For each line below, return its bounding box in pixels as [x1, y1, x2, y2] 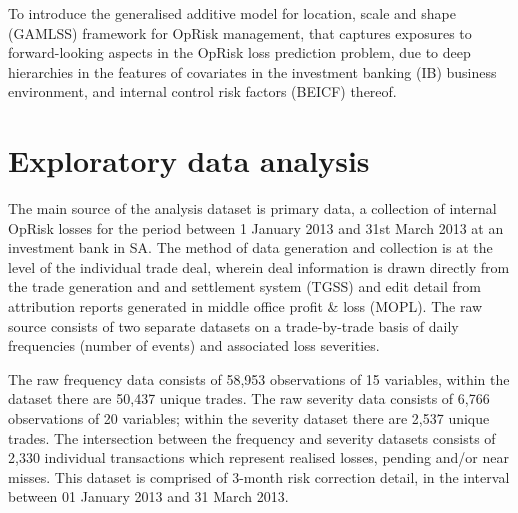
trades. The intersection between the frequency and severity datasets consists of [8, 427, 496, 448]
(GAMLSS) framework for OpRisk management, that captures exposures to [8, 22, 472, 43]
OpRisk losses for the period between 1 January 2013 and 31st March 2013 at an [8, 217, 504, 238]
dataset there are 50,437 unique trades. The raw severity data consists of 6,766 [8, 388, 490, 409]
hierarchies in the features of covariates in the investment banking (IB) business [8, 61, 497, 82]
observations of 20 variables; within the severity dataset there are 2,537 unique [8, 408, 490, 429]
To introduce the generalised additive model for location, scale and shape [8, 3, 456, 23]
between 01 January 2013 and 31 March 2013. [8, 486, 289, 507]
